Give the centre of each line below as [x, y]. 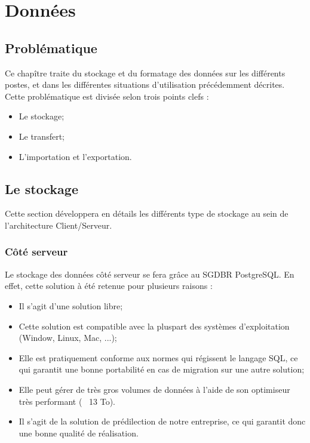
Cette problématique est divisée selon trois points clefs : [107, 96]
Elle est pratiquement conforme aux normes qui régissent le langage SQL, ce [158, 357]
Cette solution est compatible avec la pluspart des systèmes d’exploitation [154, 326]
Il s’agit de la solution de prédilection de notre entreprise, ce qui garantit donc [162, 421]
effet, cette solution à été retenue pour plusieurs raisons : [109, 286]
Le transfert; [42, 136]
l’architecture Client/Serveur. [59, 225]
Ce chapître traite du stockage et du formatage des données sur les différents [145, 73]
